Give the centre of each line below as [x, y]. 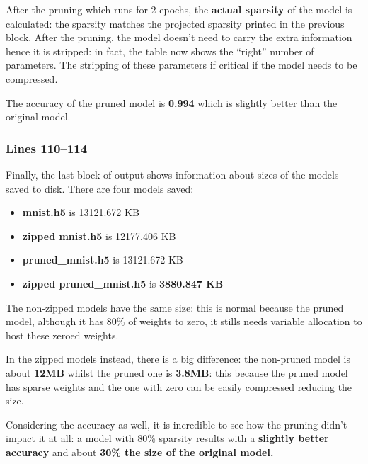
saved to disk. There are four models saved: [100, 188]
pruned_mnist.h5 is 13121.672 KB [103, 260]
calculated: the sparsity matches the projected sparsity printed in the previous [175, 23]
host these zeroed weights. [62, 335]
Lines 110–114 [47, 148]
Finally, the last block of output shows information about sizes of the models [172, 174]
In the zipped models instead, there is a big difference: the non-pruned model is [178, 359]
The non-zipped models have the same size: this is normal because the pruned [175, 307]
